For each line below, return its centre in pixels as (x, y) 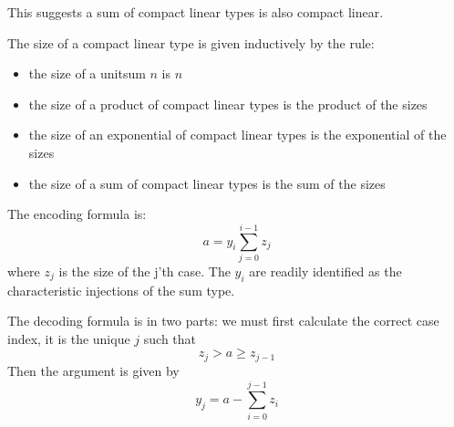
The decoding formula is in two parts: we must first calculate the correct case (223, 321)
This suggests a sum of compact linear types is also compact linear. (196, 12)
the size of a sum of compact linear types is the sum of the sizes (207, 183)
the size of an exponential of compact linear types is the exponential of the (237, 135)
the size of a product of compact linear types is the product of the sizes (228, 104)
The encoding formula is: (77, 214)
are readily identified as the (325, 271)
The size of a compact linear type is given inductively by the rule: (191, 42)
